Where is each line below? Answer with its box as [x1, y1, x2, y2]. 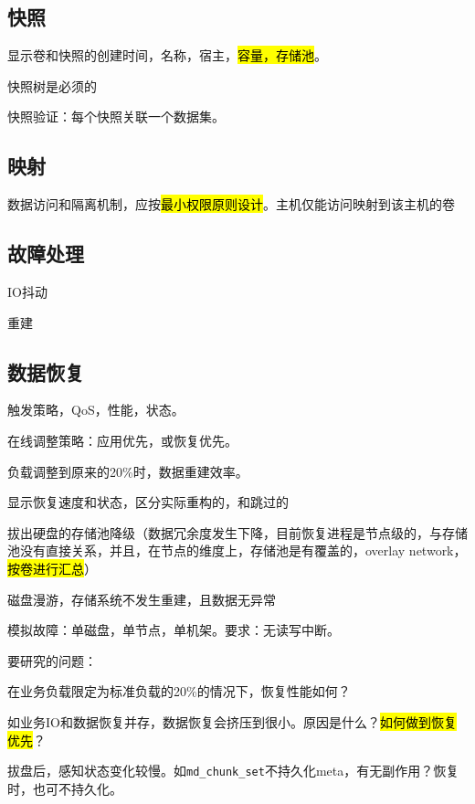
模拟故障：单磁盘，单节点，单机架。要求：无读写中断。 [7, 620, 340, 640]
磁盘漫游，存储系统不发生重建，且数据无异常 [7, 589, 276, 608]
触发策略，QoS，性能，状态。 [7, 400, 185, 419]
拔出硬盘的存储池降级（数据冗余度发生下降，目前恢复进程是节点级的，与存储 [7, 523, 468, 542]
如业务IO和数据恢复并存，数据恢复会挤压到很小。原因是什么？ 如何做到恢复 [7, 712, 457, 731]
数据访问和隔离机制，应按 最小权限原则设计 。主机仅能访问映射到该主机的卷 [7, 195, 455, 214]
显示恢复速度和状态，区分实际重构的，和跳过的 [7, 492, 289, 512]
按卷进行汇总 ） [7, 558, 97, 577]
